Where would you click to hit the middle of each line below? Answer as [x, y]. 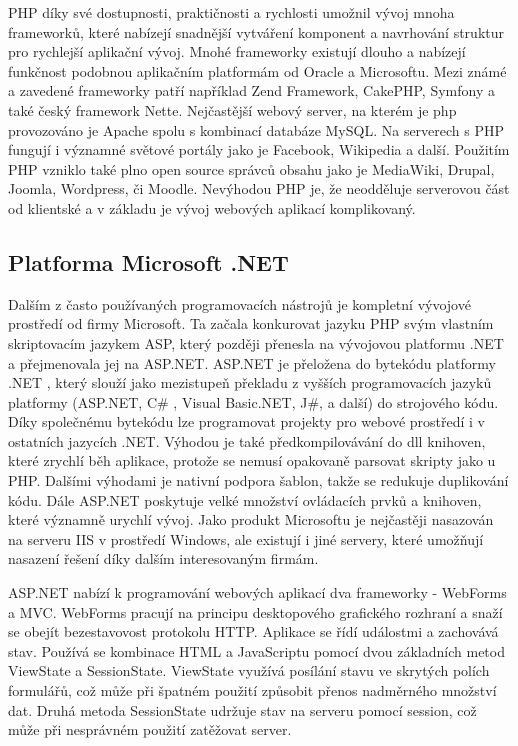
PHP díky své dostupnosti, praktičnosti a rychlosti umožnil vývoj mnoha [231, 12]
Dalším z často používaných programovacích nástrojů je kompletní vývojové [239, 303]
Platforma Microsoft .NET [148, 261]
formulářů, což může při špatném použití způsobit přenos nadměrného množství [252, 690]
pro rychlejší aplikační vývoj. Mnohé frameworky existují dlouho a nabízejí [237, 51]
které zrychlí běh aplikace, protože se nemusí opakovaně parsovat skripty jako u [252, 460]
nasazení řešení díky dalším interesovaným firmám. [163, 558]
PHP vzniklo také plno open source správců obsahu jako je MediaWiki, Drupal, [251, 168]
